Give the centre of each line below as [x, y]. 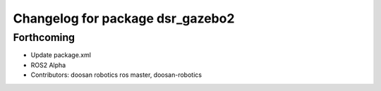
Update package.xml [61, 55]
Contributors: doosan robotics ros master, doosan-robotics [116, 75]
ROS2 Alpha [48, 65]
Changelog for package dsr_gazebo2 [124, 18]
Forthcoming [44, 37]
